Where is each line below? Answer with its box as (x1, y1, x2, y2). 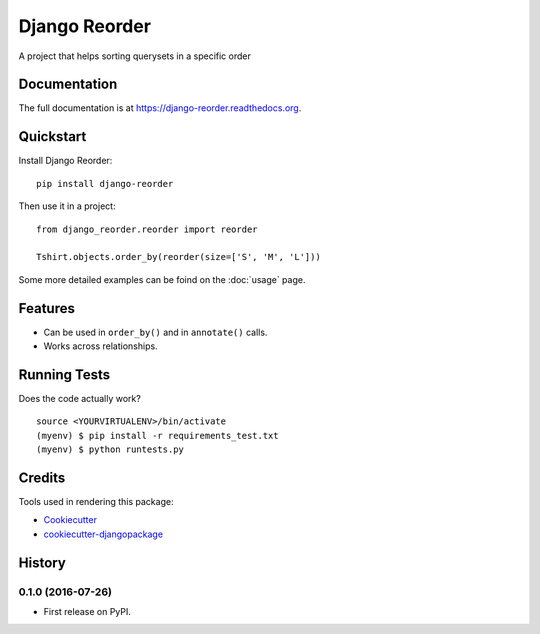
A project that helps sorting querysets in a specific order (18, 50, 252, 62)
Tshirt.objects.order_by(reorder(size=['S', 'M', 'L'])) (36, 251, 322, 263)
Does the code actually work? (18, 392, 142, 404)
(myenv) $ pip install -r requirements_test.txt (36, 430, 279, 441)
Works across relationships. (43, 340, 159, 352)
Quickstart (18, 128, 87, 145)
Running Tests (18, 366, 110, 383)
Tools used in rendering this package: (18, 495, 174, 507)
